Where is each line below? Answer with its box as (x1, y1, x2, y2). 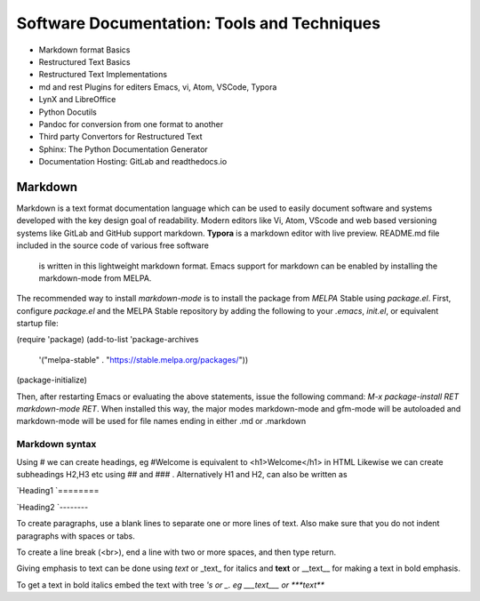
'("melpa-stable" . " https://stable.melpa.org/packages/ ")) (38, 354, 249, 365)
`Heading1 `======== (16, 485, 100, 496)
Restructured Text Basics (38, 56, 131, 67)
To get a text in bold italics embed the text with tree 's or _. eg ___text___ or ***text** (16, 579, 324, 590)
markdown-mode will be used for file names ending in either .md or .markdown (16, 416, 307, 427)
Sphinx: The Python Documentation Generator (38, 143, 208, 155)
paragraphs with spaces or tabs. (16, 530, 135, 541)
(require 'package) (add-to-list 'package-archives (16, 334, 199, 345)
